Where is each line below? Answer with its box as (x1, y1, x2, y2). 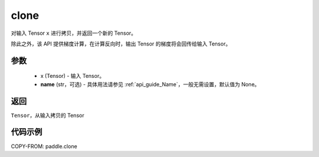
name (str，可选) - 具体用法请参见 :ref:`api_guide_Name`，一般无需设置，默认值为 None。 (40, 80, 260, 88)
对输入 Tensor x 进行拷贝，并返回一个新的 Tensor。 (11, 30, 137, 37)
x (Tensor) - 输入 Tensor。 (40, 73, 105, 80)
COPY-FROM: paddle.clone (11, 142, 77, 150)
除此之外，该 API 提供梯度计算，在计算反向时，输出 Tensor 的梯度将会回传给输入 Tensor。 (11, 40, 231, 47)
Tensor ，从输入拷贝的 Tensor (11, 112, 84, 119)
